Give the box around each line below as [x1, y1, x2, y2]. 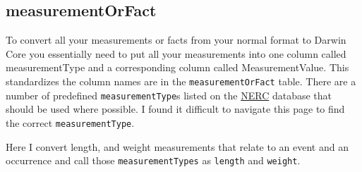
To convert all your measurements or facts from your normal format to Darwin [6, 32, 346, 47]
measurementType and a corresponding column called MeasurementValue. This [6, 60, 349, 75]
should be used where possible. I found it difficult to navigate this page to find [6, 102, 345, 116]
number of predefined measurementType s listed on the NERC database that [6, 87, 332, 102]
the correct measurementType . [6, 115, 135, 130]
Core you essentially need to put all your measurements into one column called [6, 46, 346, 61]
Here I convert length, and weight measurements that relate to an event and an [6, 139, 349, 154]
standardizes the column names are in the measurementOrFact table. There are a [6, 73, 356, 88]
